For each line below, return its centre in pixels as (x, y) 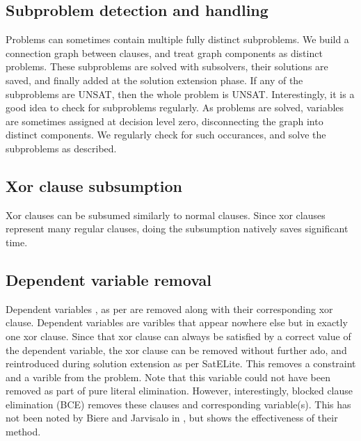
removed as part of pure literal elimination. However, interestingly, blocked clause (179, 391)
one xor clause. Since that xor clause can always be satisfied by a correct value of (178, 336)
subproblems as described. (61, 148)
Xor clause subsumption (94, 185)
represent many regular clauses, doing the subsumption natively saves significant (177, 228)
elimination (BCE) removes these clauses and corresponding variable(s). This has (178, 404)
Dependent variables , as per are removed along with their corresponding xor (169, 308)
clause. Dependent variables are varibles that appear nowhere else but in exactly (177, 322)
